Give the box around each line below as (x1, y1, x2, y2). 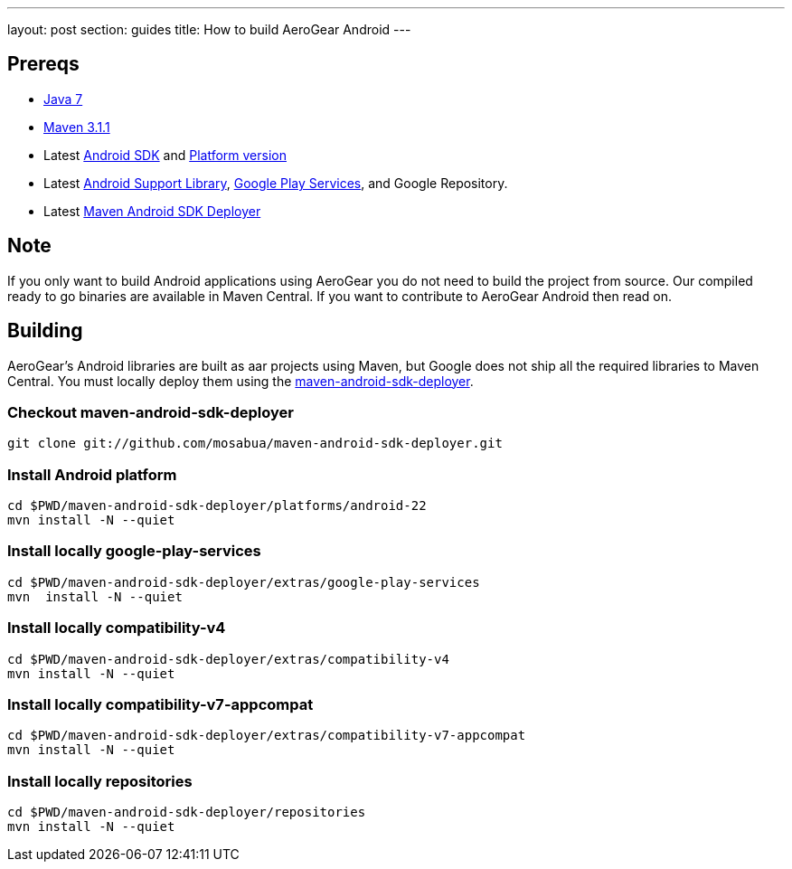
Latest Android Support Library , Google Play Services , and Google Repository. (43, 175, 508, 191)
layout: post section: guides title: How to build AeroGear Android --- (7, 22, 411, 37)
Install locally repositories (7, 771, 193, 790)
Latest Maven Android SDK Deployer (43, 203, 261, 219)
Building (7, 319, 83, 343)
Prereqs (7, 52, 80, 76)
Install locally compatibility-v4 (7, 619, 226, 638)
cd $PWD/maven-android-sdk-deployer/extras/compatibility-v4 (7, 651, 449, 666)
